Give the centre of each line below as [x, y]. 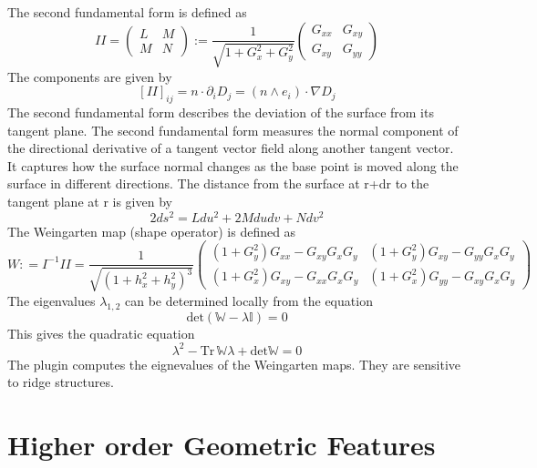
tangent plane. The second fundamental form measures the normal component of [233, 130]
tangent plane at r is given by [90, 201]
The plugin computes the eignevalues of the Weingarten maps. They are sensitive [234, 364]
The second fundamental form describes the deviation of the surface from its [221, 112]
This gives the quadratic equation [101, 333]
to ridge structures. [61, 382]
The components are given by [90, 76]
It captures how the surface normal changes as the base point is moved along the [233, 165]
